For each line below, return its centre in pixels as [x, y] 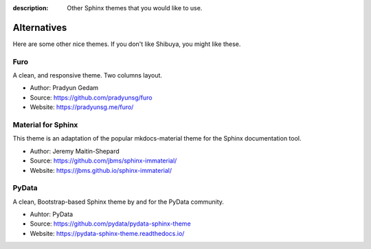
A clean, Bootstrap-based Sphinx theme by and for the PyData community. [119, 202]
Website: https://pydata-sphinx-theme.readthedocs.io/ [107, 233]
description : [31, 8]
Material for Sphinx [45, 125]
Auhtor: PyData [52, 214]
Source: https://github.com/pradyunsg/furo [91, 97]
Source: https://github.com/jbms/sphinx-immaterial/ [103, 161]
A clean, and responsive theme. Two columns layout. [88, 75]
